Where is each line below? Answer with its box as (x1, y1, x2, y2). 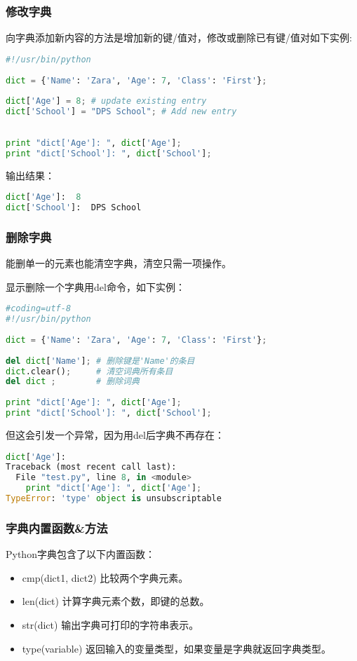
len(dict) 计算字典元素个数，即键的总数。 (22, 594, 210, 608)
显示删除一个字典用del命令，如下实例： (6, 279, 185, 294)
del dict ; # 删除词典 (6, 376, 140, 387)
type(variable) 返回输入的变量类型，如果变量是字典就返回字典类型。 (22, 641, 332, 655)
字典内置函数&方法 (6, 519, 108, 536)
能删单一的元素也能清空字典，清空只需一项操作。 (6, 256, 231, 271)
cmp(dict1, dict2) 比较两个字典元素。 (22, 570, 189, 585)
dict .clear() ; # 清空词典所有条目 (6, 366, 173, 376)
